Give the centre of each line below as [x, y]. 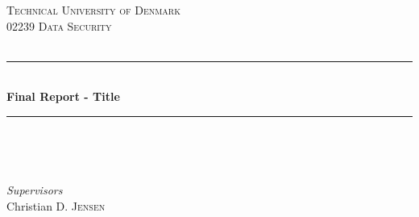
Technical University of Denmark [93, 10]
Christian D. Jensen [56, 205]
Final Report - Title [63, 96]
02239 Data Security [59, 25]
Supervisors [35, 190]
